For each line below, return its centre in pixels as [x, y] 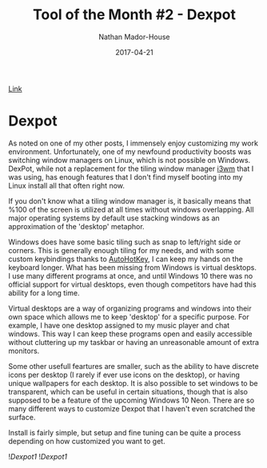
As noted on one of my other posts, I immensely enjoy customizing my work [133, 143]
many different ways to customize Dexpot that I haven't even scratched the [132, 408]
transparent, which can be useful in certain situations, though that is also [128, 391]
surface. [22, 417]
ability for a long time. [44, 292]
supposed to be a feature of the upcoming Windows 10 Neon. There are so [131, 400]
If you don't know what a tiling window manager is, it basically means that [130, 200]
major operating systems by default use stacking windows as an [114, 218]
